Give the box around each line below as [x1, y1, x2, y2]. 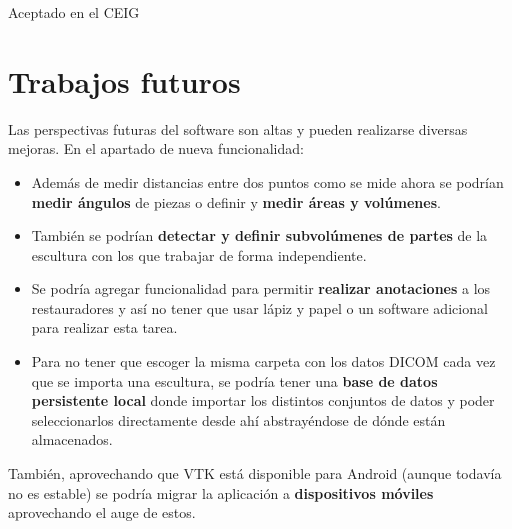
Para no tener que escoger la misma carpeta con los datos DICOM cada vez [31, 351, 496, 372]
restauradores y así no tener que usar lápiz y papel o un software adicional [31, 297, 488, 318]
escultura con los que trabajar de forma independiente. [31, 244, 367, 265]
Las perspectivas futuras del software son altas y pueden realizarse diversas [8, 118, 468, 139]
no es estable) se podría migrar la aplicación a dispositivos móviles [8, 482, 434, 503]
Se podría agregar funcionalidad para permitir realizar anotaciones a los [31, 278, 491, 299]
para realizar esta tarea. [31, 317, 178, 338]
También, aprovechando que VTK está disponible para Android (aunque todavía [8, 463, 502, 484]
